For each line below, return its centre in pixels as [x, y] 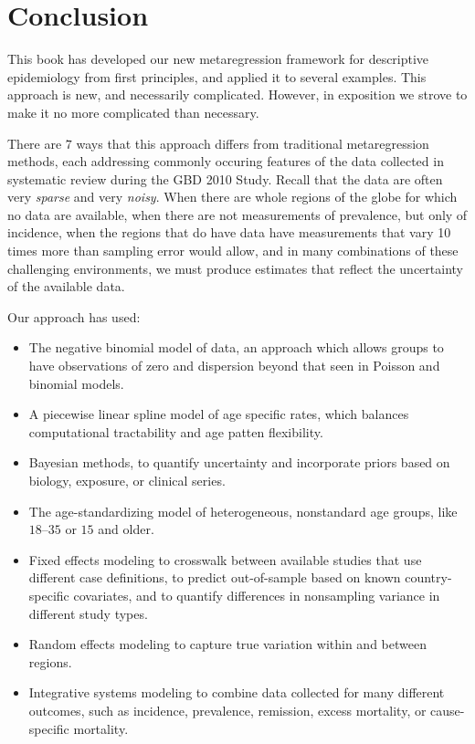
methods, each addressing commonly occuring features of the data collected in [226, 161]
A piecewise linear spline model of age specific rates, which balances [219, 414]
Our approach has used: [74, 316]
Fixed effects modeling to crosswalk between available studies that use [225, 559]
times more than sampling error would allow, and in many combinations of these [233, 251]
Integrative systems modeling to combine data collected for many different [237, 692]
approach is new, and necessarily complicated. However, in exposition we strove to [237, 94]
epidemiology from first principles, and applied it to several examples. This [217, 76]
